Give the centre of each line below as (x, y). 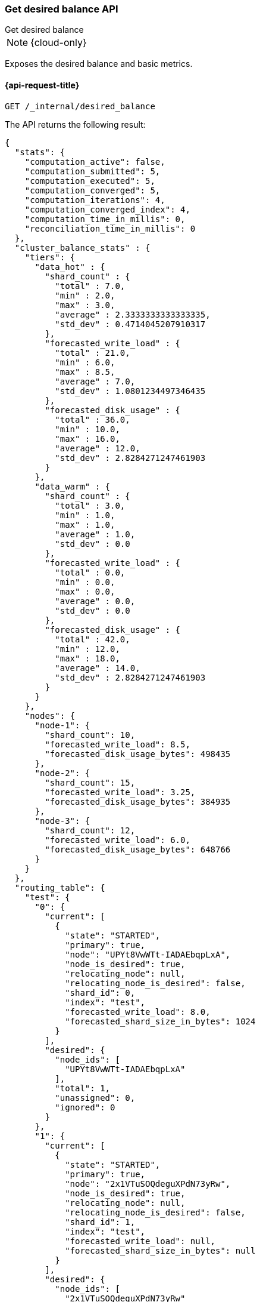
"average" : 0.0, (95, 601)
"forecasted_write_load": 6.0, (118, 840)
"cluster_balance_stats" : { (82, 247)
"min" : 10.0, (87, 429)
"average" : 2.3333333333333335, (133, 314)
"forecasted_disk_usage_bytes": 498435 (138, 754)
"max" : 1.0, (85, 524)
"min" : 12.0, (87, 649)
